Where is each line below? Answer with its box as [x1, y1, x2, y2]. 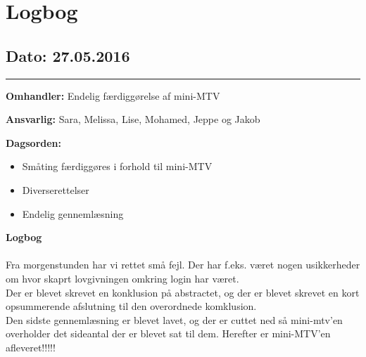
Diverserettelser [22, 182, 89, 197]
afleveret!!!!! [6, 339, 56, 354]
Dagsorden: [6, 135, 62, 150]
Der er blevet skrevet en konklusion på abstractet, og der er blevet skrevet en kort [6, 285, 360, 299]
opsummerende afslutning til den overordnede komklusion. [6, 299, 257, 313]
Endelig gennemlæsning [22, 206, 124, 221]
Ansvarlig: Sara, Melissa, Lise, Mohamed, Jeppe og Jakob [6, 112, 260, 126]
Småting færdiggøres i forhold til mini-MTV [22, 159, 213, 174]
